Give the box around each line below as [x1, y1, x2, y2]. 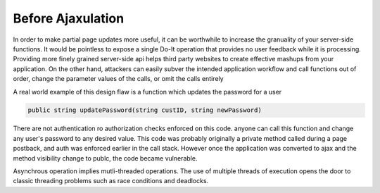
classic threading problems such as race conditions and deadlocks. [13, 177, 209, 185]
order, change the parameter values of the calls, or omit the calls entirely [13, 75, 224, 83]
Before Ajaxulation [13, 11, 125, 26]
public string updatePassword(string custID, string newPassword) [27, 106, 262, 114]
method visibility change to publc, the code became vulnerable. [13, 154, 198, 162]
